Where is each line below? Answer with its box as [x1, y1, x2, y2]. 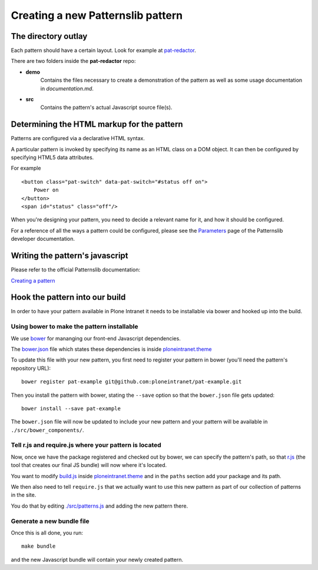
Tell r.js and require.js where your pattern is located [11, 441, 161, 449]
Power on [33, 187, 59, 194]
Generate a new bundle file [11, 517, 90, 525]
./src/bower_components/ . [11, 426, 84, 433]
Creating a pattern [11, 277, 55, 284]
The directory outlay [11, 31, 88, 41]
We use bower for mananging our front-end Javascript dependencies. [11, 334, 181, 342]
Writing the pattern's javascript [11, 251, 129, 261]
